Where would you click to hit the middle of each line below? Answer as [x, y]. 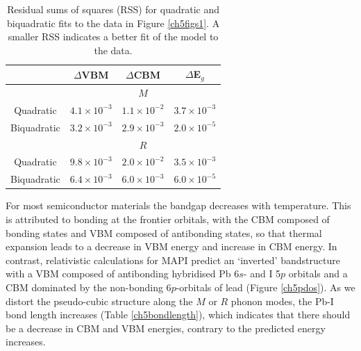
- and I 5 [262, 274]
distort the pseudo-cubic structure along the [99, 301]
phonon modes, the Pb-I [282, 301]
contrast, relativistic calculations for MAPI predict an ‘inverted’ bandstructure [173, 260]
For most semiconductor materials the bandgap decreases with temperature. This [178, 205]
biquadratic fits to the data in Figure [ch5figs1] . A [114, 23]
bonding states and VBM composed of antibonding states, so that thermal [164, 232]
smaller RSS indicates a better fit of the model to [113, 36]
